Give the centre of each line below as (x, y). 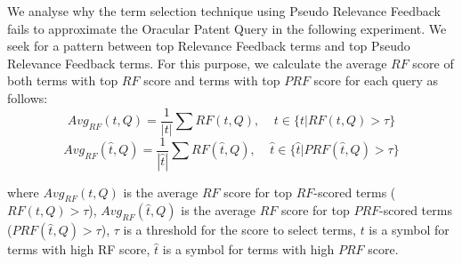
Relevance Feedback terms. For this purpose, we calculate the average (197, 63)
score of (433, 63)
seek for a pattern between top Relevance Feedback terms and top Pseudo (209, 46)
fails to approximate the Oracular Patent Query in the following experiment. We (227, 28)
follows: (28, 97)
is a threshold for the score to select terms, (239, 230)
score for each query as (376, 80)
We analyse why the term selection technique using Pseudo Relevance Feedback (224, 11)
